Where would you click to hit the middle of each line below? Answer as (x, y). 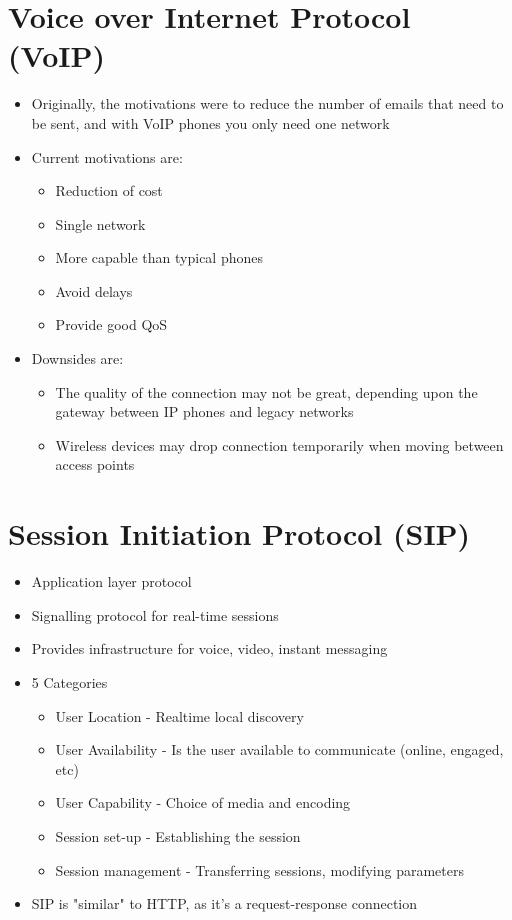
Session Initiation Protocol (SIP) (239, 533)
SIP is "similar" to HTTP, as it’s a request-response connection (224, 903)
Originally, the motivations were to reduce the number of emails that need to (267, 103)
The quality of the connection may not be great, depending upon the (266, 391)
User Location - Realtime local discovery (179, 715)
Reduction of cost (109, 190)
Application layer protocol (111, 581)
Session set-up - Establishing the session (178, 835)
